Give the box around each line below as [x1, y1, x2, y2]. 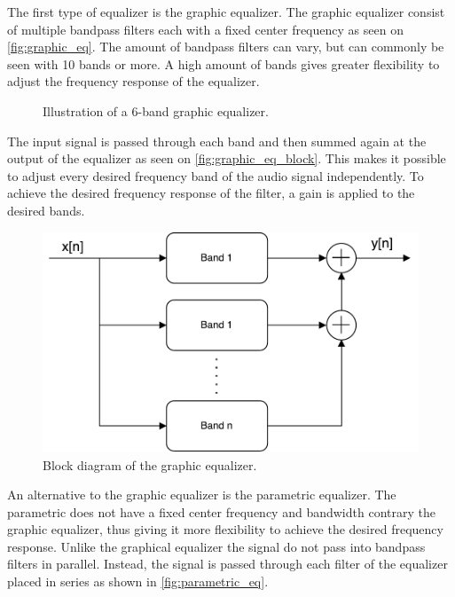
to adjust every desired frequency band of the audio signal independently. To [7, 166, 424, 185]
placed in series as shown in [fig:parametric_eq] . [7, 572, 269, 591]
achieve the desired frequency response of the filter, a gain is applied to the [7, 184, 415, 202]
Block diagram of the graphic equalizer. [43, 455, 257, 474]
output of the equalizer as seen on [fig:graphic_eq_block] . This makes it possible [7, 149, 446, 168]
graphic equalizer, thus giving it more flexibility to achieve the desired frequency [7, 520, 443, 538]
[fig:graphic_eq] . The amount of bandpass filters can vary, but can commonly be [7, 37, 444, 56]
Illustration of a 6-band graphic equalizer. [43, 101, 269, 120]
